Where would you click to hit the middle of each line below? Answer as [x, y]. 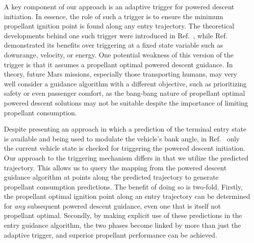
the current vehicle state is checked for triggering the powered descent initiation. [125, 148]
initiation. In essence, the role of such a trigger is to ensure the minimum [114, 16]
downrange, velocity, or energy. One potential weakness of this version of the [119, 54]
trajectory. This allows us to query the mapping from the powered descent [115, 167]
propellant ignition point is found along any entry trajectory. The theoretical [119, 26]
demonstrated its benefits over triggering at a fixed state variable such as [114, 45]
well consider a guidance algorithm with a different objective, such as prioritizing [126, 83]
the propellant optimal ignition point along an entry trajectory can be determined [127, 196]
